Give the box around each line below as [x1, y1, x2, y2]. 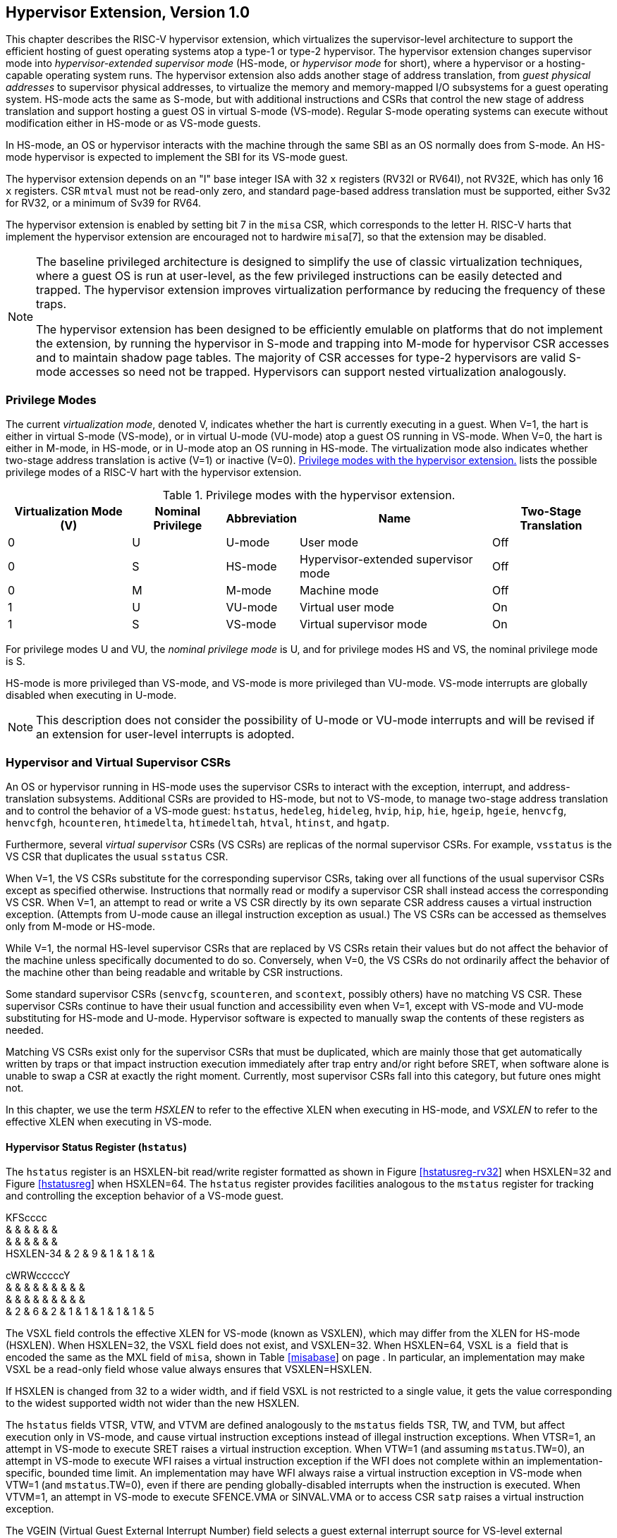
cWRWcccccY [6, 1269, 71, 1282]
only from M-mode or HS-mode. [6, 920, 156, 932]
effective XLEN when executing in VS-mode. [6, 1115, 212, 1128]
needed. [6, 1023, 44, 1036]
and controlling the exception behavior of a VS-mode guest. [6, 1190, 284, 1202]
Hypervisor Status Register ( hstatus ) [6, 1140, 188, 1153]
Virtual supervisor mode [300, 617, 427, 632]
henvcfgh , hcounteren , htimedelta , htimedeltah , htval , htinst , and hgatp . [6, 816, 390, 829]
